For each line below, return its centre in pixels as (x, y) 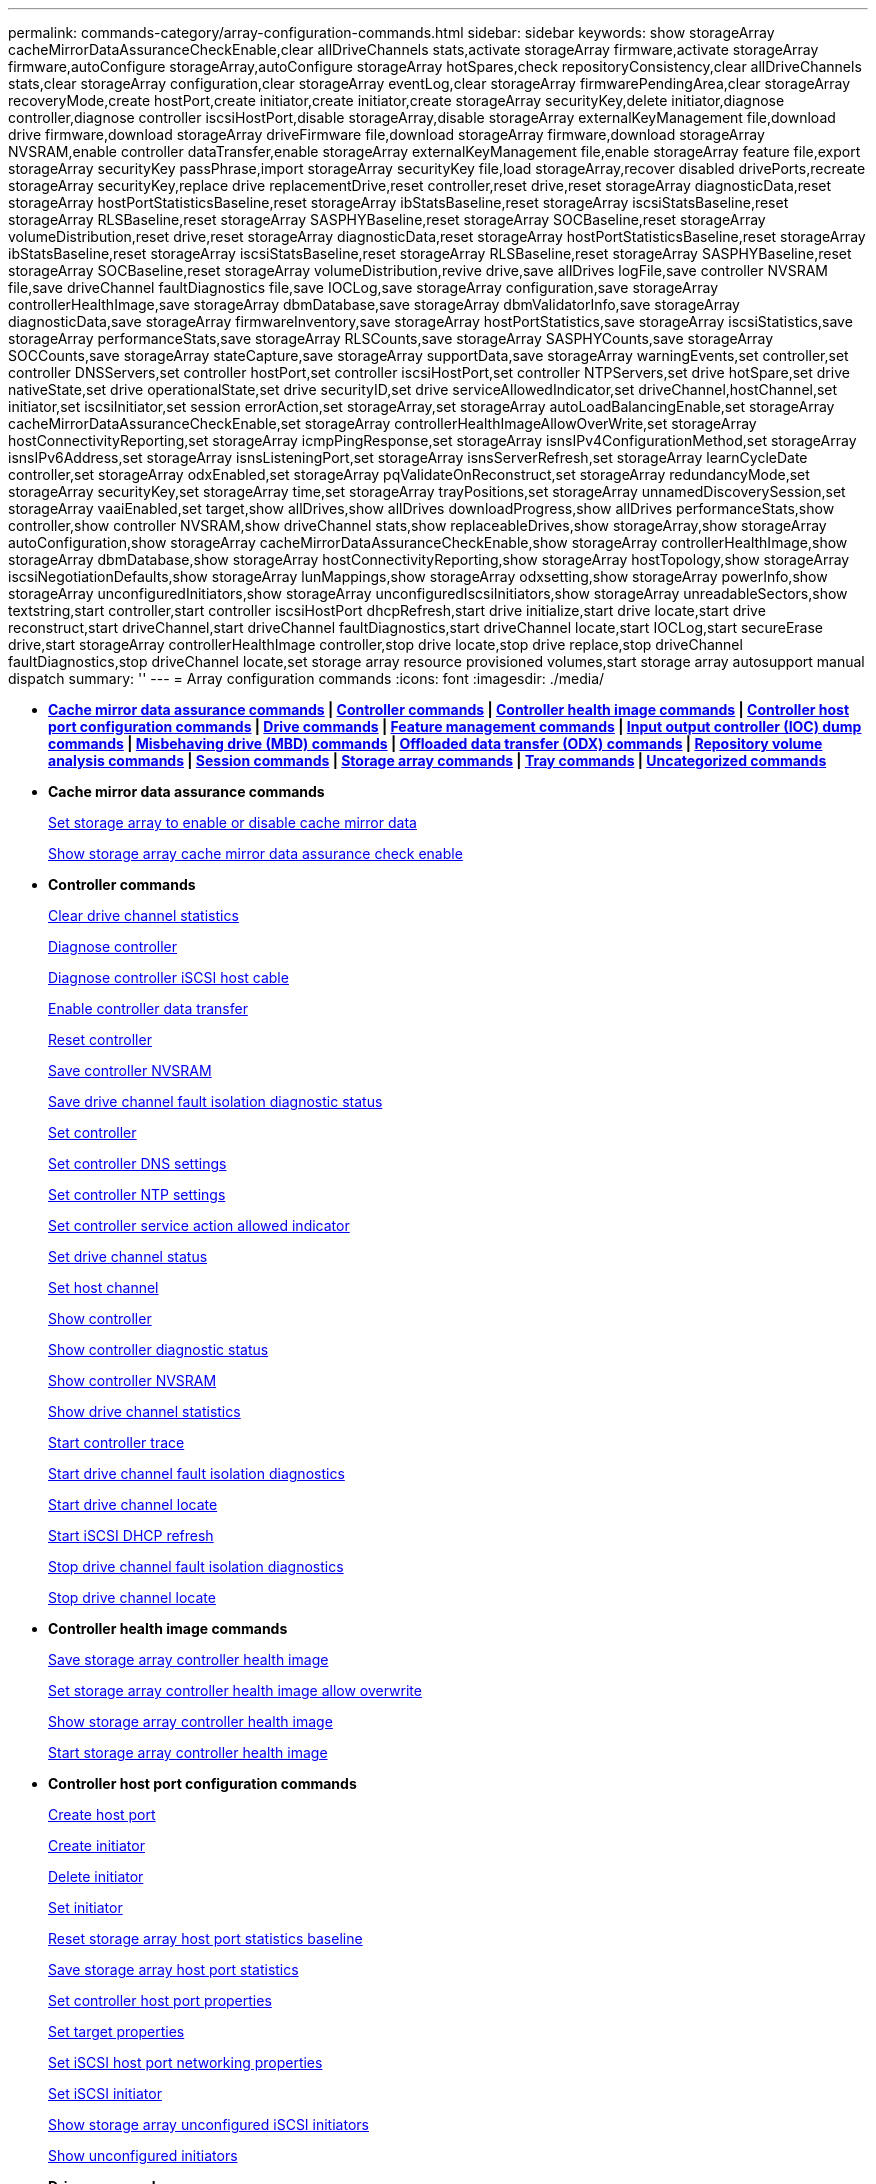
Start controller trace (116, 1442)
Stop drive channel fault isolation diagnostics (196, 1566)
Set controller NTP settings (137, 1194)
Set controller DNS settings (137, 1163)
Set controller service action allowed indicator (199, 1225)
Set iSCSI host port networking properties (185, 2062)
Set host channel (103, 1287)
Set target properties (116, 2031)
